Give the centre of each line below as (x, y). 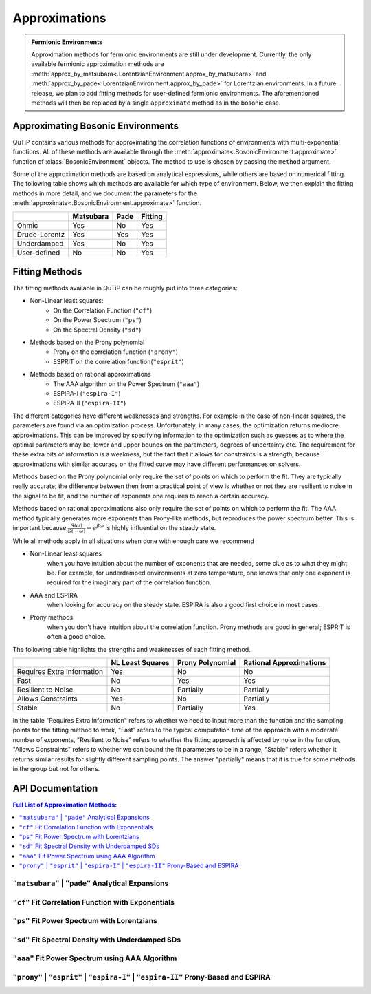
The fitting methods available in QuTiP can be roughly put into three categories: (125, 288)
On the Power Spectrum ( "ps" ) (98, 320)
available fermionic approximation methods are (98, 64)
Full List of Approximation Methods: (65, 805)
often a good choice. (76, 637)
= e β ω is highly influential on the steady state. (151, 528)
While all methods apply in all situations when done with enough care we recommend (133, 541)
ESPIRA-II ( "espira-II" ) (90, 403)
